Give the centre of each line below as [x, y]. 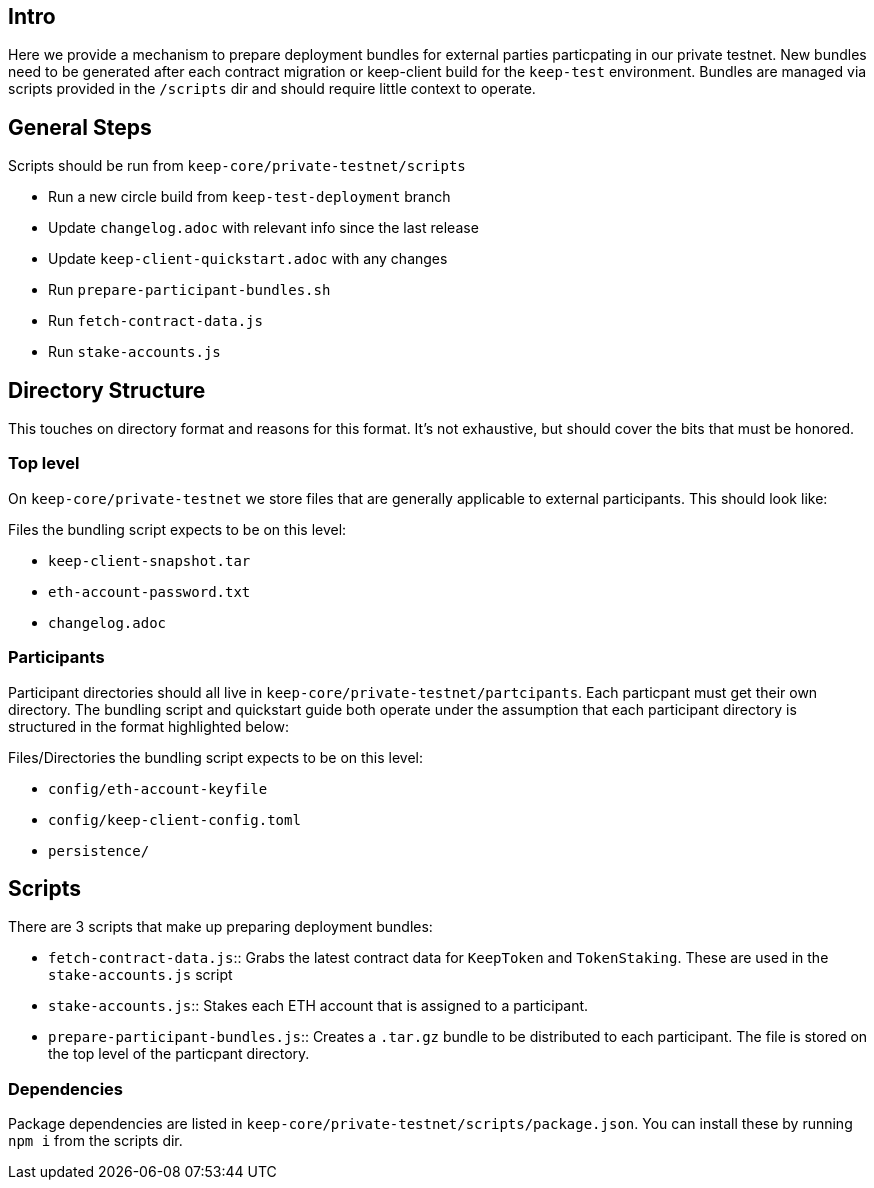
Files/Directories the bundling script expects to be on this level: [216, 757]
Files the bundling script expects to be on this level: [177, 529]
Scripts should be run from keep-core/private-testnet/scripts [237, 166]
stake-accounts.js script [140, 975]
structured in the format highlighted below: [148, 726]
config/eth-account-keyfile [158, 788]
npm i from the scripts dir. [95, 1141]
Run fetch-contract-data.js [155, 321]
